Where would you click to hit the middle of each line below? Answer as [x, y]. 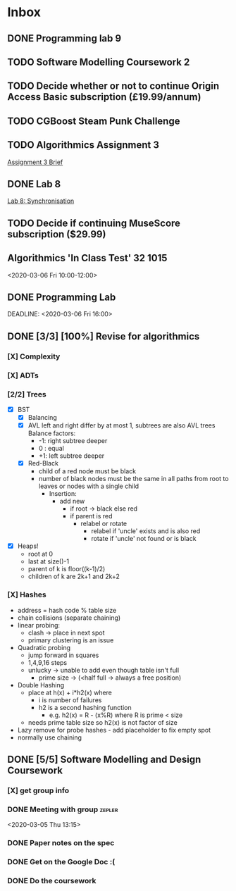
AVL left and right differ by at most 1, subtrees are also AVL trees [122, 425]
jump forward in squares [63, 655]
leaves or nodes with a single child [89, 486]
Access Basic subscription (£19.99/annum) [104, 97]
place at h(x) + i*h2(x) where [70, 692]
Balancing [43, 417]
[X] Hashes [27, 594]
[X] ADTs [23, 375]
